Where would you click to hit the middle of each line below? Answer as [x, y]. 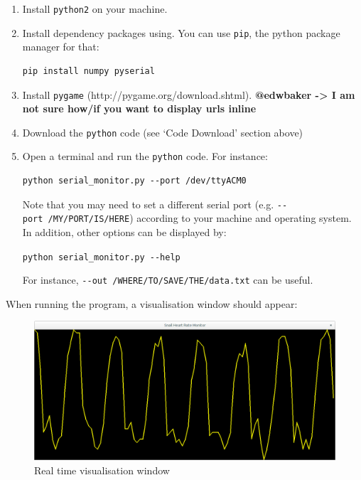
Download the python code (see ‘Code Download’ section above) [163, 132]
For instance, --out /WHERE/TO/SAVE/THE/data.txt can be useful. [168, 280]
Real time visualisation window [102, 470]
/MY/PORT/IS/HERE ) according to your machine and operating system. [200, 218]
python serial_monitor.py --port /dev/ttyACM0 [134, 181]
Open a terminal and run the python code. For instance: [145, 156]
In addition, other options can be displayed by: [124, 231]
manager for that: [61, 47]
